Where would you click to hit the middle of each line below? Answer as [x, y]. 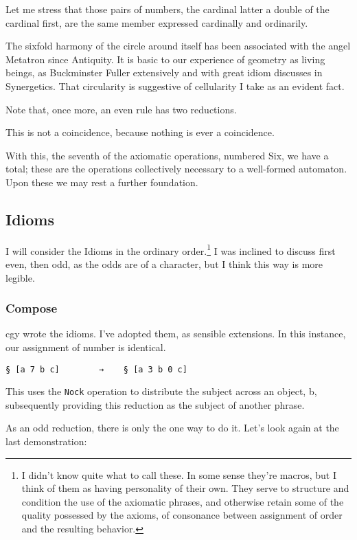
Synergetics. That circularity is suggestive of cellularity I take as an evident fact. [175, 86]
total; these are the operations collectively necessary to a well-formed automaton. [176, 169]
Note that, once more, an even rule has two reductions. [121, 109]
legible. [20, 277]
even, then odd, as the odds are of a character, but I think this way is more [164, 263]
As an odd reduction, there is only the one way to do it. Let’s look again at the [172, 428]
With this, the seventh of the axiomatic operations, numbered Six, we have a [167, 155]
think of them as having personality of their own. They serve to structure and [185, 488]
